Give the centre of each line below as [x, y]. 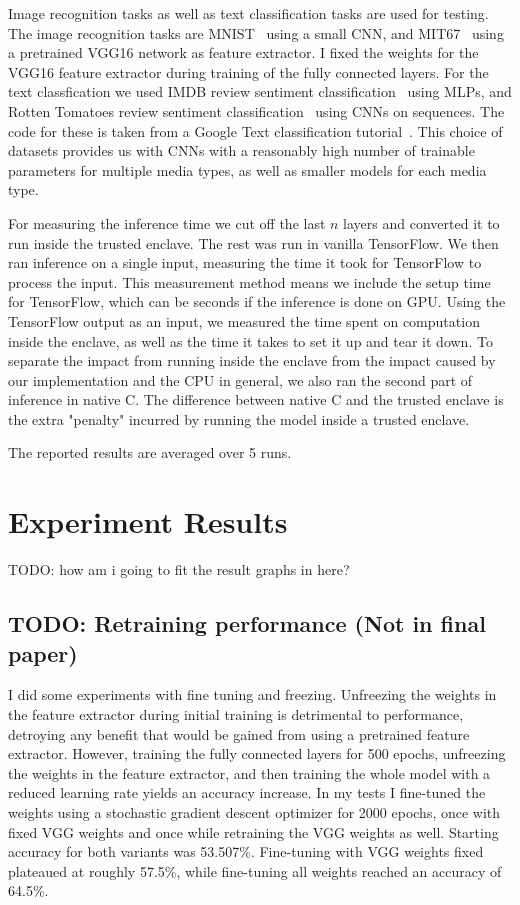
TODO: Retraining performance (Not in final [247, 623]
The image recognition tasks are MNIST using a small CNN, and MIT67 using [256, 32]
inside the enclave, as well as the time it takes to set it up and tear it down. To [250, 340]
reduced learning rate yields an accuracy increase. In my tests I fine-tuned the [247, 792]
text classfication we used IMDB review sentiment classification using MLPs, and [260, 91]
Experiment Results [148, 521]
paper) [43, 652]
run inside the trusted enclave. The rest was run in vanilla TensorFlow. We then [253, 242]
